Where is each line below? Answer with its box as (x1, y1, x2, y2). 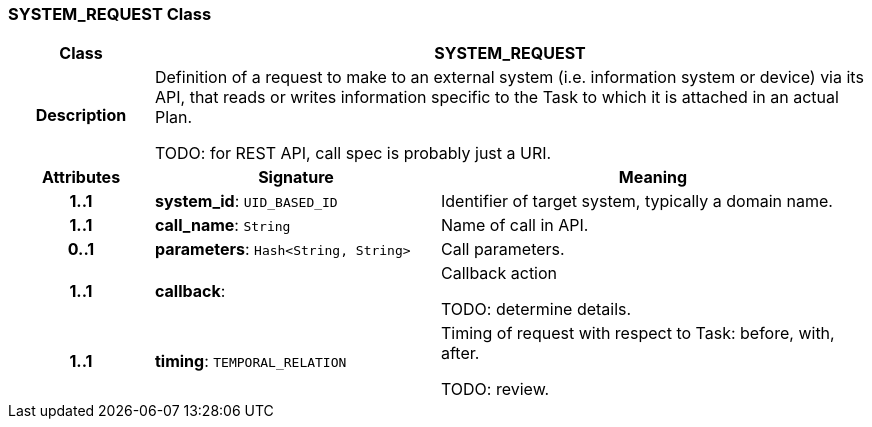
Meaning (618, 167, 688, 188)
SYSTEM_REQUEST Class (8, 4, 212, 24)
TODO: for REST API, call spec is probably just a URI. (154, 143, 552, 164)
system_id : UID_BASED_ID (154, 191, 338, 212)
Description (35, 105, 127, 126)
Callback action (440, 263, 558, 284)
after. (440, 343, 480, 364)
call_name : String (154, 215, 291, 236)
